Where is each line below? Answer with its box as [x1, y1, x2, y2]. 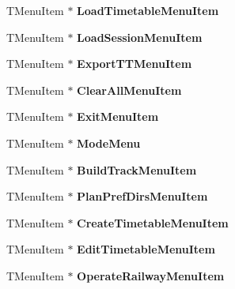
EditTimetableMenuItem [77, 241, 215, 257]
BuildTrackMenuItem [77, 161, 197, 178]
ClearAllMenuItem [77, 81, 182, 98]
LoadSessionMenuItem [77, 28, 203, 45]
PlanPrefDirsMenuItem [77, 188, 208, 205]
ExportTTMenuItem [77, 55, 192, 72]
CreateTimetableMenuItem [77, 214, 229, 231]
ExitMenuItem [77, 108, 159, 125]
